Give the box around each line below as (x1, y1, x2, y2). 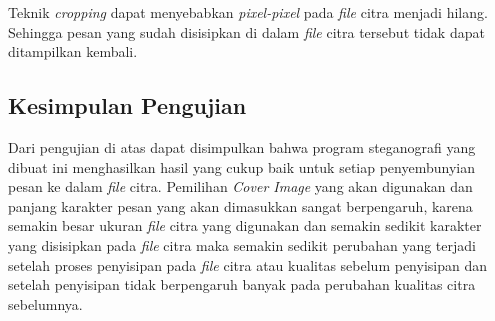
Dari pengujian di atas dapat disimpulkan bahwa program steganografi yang (8, 136, 476, 157)
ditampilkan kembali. (8, 41, 138, 62)
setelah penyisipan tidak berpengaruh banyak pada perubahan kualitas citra (8, 274, 476, 295)
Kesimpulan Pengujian (8, 90, 247, 121)
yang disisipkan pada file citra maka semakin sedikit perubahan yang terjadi (8, 234, 476, 255)
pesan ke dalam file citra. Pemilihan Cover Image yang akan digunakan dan (8, 176, 473, 197)
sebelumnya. (8, 293, 83, 314)
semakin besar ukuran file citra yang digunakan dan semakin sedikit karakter (8, 215, 482, 236)
